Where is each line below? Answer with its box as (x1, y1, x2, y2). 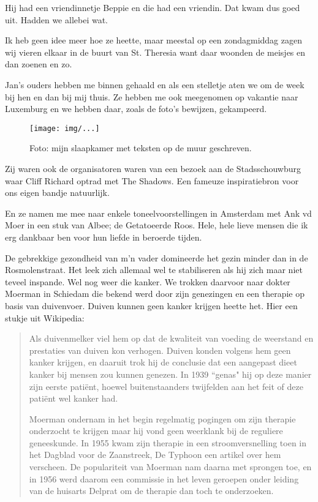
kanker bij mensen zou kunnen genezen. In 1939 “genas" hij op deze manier (29, 367, 312, 380)
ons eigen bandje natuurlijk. (5, 186, 110, 199)
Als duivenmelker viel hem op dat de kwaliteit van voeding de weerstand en (29, 332, 314, 345)
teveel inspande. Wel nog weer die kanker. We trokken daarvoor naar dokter (5, 275, 290, 288)
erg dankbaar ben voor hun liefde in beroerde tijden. (5, 230, 202, 243)
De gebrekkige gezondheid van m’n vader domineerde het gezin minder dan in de (5, 251, 308, 264)
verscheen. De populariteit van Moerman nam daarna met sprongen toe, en (29, 460, 312, 473)
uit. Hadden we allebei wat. (5, 13, 108, 26)
